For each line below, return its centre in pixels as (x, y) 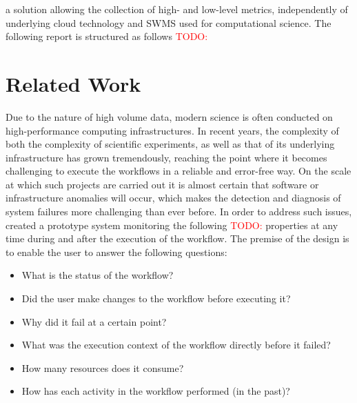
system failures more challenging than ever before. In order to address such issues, (179, 212)
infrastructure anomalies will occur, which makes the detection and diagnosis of (173, 198)
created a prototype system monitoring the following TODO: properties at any (172, 225)
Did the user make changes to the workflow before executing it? (156, 298)
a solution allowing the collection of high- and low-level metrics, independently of (177, 9)
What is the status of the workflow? (98, 275)
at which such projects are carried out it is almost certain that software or (162, 184)
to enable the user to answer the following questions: (116, 252)
